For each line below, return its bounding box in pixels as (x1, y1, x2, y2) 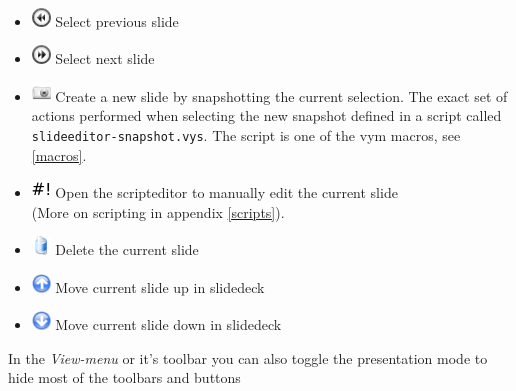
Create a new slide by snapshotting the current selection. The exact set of (55, 85, 508, 106)
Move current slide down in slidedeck (55, 314, 282, 335)
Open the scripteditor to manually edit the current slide (55, 182, 398, 203)
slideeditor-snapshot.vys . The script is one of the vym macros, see (31, 125, 461, 146)
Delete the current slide (55, 239, 199, 260)
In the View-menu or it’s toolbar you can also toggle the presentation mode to (8, 347, 488, 368)
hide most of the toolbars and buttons (8, 367, 241, 388)
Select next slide (55, 48, 155, 69)
